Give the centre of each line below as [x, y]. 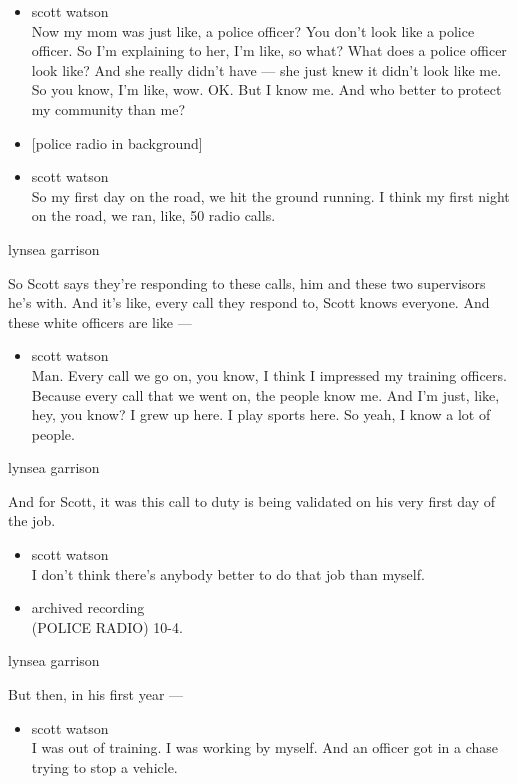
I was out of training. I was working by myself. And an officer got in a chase [265, 747]
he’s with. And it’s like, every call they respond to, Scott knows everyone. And [249, 302]
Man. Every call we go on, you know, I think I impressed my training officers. [269, 374]
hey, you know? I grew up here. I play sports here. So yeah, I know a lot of [261, 414]
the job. [32, 520]
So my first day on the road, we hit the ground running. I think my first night [270, 195]
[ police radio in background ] [117, 142]
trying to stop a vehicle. [104, 766]
